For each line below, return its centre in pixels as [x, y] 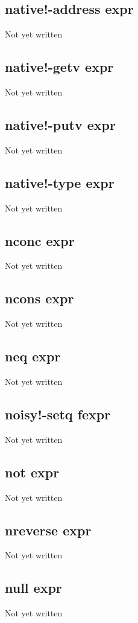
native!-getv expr [59, 67]
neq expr [33, 356]
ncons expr [39, 298]
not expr [32, 472]
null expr [33, 588]
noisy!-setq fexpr [58, 414]
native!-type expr [60, 182]
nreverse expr [48, 530]
